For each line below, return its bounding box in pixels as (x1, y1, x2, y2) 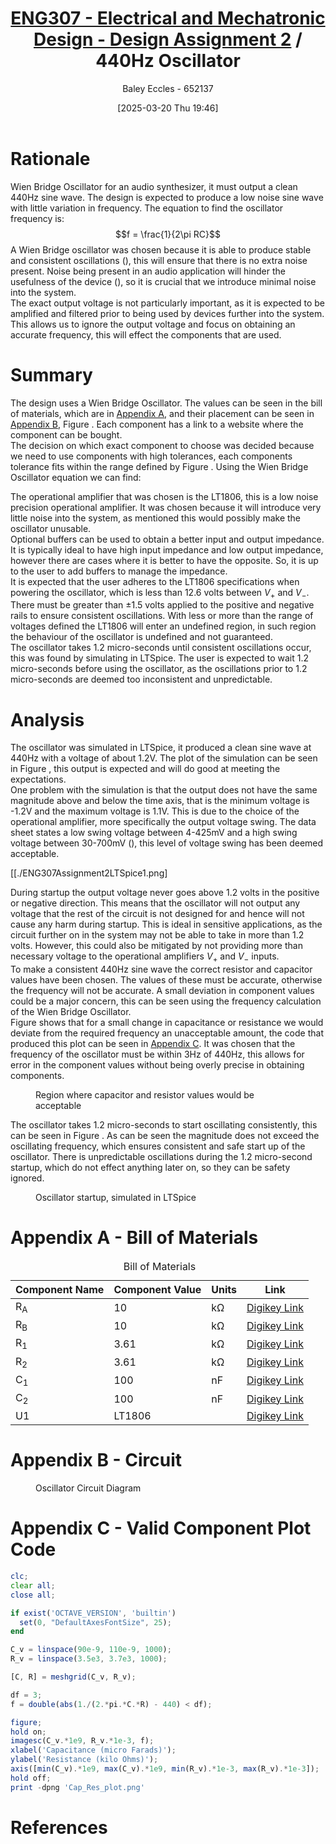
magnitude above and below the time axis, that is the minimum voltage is (10, 795, 310, 807)
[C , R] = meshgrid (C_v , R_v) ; (10, 1672, 137, 1682)
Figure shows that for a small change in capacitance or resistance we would (10, 1017, 324, 1029)
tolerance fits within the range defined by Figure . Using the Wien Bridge (10, 460, 309, 472)
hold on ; (10, 1727, 47, 1737)
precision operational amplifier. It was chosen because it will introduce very (10, 501, 322, 513)
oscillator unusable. (10, 522, 92, 534)
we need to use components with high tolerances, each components (10, 450, 293, 462)
